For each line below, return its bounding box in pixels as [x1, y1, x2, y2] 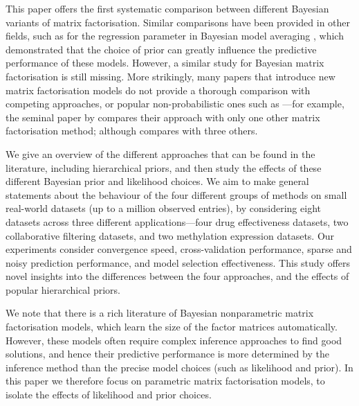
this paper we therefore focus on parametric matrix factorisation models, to [6, 373, 325, 388]
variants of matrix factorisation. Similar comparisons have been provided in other [6, 15, 351, 29]
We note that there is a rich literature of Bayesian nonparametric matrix [6, 306, 314, 320]
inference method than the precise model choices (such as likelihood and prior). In [6, 360, 353, 374]
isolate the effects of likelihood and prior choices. [6, 387, 212, 402]
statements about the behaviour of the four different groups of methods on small [6, 187, 347, 202]
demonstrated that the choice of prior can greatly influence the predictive [6, 42, 317, 56]
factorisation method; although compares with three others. [6, 123, 258, 138]
